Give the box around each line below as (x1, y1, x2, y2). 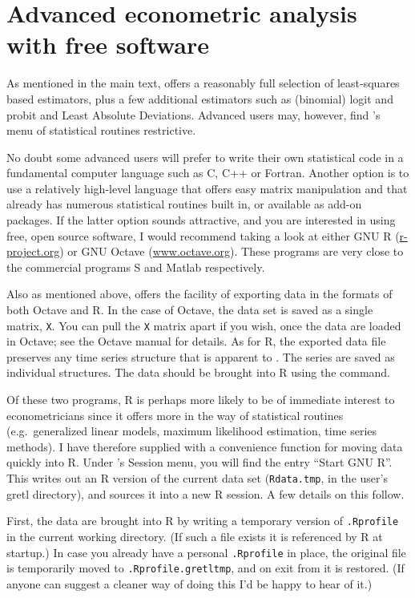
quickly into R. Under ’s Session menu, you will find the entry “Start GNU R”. (6, 454, 393, 471)
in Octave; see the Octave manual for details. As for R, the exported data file (6, 333, 386, 350)
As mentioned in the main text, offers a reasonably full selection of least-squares (6, 75, 400, 91)
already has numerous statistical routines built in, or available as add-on (6, 196, 362, 212)
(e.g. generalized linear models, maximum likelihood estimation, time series (6, 422, 377, 439)
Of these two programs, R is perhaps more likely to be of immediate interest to (6, 391, 395, 408)
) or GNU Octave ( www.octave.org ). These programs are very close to (59, 243, 404, 260)
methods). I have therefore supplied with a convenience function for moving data (6, 438, 403, 455)
